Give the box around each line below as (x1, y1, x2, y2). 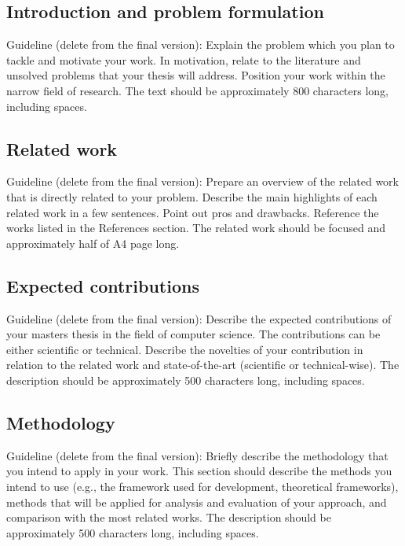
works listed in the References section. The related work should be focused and (6, 220, 385, 236)
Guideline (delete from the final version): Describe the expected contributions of (6, 310, 392, 326)
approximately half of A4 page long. (6, 234, 180, 251)
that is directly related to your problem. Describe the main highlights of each (6, 188, 378, 205)
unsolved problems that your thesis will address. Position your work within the (6, 67, 385, 83)
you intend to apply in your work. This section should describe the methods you (6, 463, 392, 479)
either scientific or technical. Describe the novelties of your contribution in (6, 341, 363, 357)
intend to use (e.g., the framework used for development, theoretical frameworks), (6, 478, 399, 494)
